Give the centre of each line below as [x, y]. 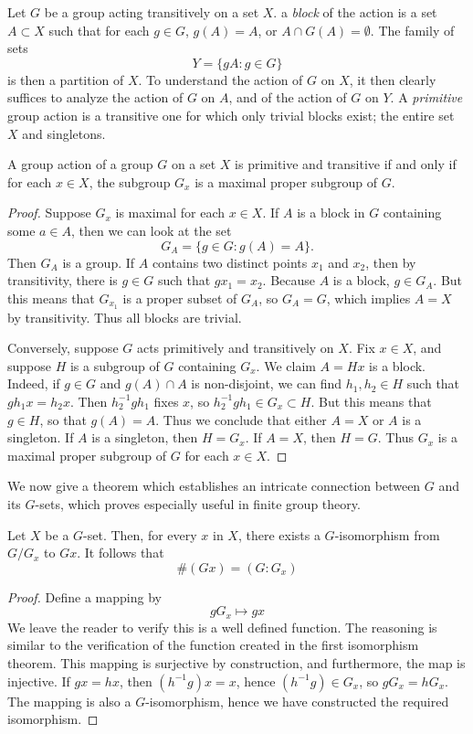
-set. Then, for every [140, 534]
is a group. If [99, 262]
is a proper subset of [180, 298]
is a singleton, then [145, 437]
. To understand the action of [221, 79]
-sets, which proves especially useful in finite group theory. [198, 503]
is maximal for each [170, 213]
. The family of [412, 30]
